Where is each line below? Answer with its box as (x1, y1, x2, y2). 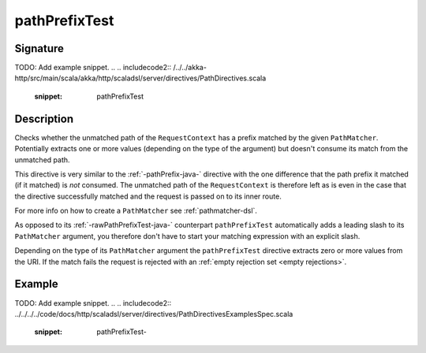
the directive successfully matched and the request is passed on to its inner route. (14, 191, 282, 201)
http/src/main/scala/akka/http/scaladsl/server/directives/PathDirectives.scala (14, 73, 267, 83)
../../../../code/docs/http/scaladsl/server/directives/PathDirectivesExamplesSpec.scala (14, 309, 293, 318)
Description (14, 112, 74, 125)
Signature (14, 42, 65, 55)
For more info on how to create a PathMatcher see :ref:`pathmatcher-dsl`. (14, 206, 258, 216)
